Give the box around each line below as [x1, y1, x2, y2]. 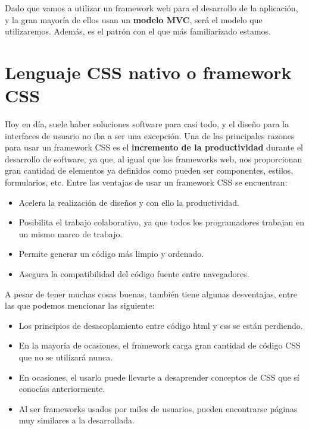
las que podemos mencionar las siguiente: [5, 299, 155, 312]
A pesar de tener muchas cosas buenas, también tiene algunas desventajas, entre [5, 287, 298, 300]
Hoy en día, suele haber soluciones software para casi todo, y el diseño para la [5, 118, 289, 130]
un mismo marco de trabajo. [18, 227, 123, 240]
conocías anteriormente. [18, 382, 105, 395]
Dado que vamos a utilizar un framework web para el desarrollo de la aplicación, [5, 2, 298, 14]
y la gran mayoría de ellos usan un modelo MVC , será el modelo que [5, 13, 263, 26]
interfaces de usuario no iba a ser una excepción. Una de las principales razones [5, 129, 295, 142]
